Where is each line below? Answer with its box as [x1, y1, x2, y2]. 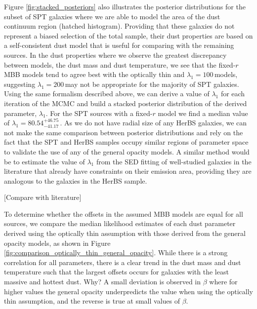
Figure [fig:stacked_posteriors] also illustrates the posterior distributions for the [4, 1, 246, 11]
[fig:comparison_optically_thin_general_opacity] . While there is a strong [4, 247, 228, 258]
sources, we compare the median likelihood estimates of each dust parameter [4, 218, 236, 229]
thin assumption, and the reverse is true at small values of [4, 296, 180, 306]
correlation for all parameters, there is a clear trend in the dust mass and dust [4, 257, 241, 267]
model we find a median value [158, 108, 248, 118]
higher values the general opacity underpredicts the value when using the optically [4, 286, 254, 296]
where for [209, 276, 238, 287]
